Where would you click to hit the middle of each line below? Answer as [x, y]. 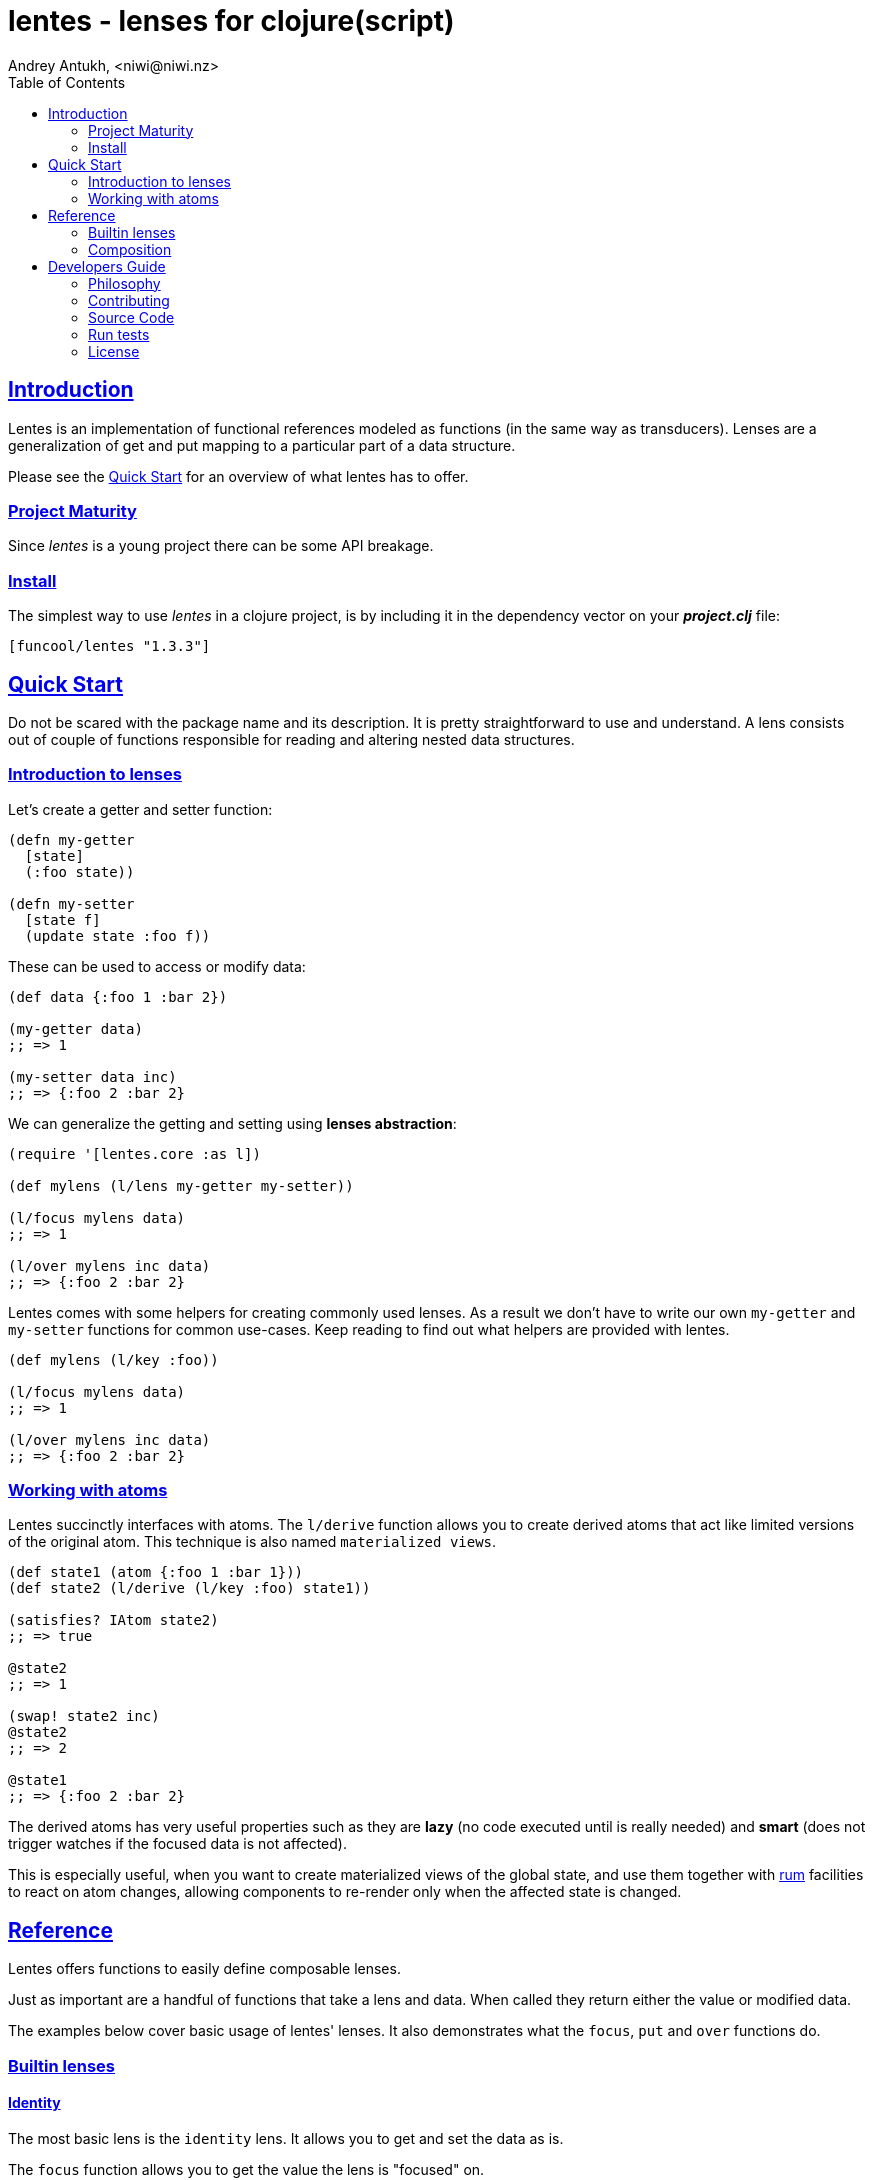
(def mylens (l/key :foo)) [113, 1359]
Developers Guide [107, 266]
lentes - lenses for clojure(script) [231, 21]
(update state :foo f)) [117, 935]
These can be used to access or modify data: [157, 966]
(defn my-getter [71, 839]
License [114, 351]
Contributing [129, 300]
